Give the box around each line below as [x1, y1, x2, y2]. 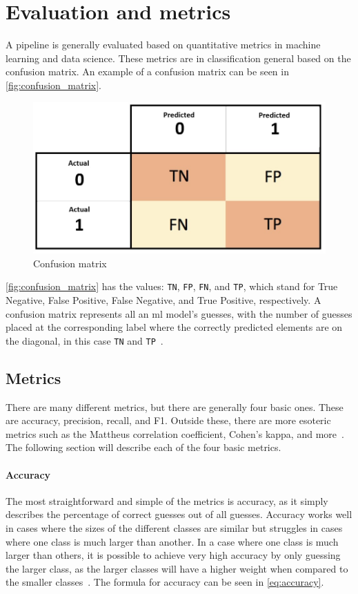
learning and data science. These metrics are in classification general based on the [6, 50, 351, 65]
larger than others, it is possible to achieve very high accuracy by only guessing [6, 548, 341, 562]
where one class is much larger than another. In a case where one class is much [6, 534, 339, 548]
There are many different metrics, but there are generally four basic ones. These [6, 399, 344, 414]
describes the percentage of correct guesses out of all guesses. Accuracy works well [6, 507, 352, 521]
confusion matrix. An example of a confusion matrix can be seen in [6, 64, 289, 79]
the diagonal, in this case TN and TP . [6, 333, 163, 347]
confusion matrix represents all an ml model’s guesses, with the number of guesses [6, 306, 352, 320]
